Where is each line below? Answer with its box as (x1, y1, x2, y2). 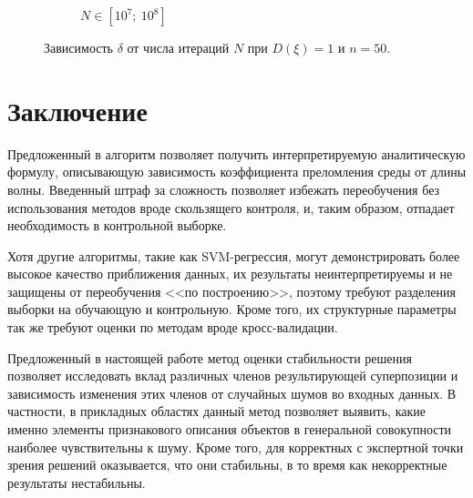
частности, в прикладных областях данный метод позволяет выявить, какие (7, 401, 426, 421)
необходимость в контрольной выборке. (7, 216, 227, 235)
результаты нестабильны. (7, 473, 146, 492)
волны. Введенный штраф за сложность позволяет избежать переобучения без (7, 179, 440, 198)
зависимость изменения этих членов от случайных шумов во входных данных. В (7, 383, 457, 402)
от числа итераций (127, 38, 230, 56)
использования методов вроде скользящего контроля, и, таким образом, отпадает (7, 198, 455, 217)
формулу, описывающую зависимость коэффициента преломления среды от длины (7, 162, 467, 181)
